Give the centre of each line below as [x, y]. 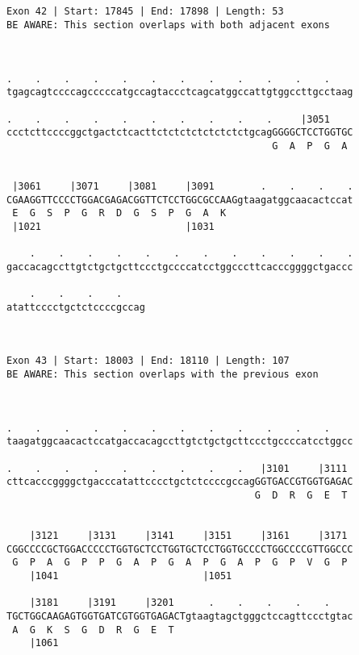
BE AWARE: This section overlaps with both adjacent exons [168, 25]
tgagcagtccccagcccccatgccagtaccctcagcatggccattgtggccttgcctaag [180, 92]
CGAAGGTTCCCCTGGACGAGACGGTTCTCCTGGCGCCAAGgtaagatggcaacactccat [180, 200]
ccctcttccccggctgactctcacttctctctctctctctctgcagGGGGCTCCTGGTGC [180, 133]
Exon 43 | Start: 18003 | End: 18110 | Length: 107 [148, 361]
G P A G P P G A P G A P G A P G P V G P [180, 563]
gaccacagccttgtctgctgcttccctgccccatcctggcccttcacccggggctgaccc [180, 267]
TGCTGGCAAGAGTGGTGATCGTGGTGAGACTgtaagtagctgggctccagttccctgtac [180, 616]
